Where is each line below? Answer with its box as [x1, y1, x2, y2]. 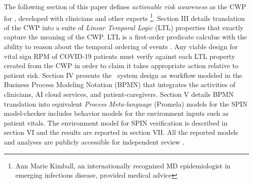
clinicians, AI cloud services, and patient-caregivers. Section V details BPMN [4, 89, 234, 99]
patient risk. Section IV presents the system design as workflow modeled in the [4, 70, 242, 80]
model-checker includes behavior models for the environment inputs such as [4, 108, 229, 118]
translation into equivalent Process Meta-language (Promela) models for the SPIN [4, 98, 248, 109]
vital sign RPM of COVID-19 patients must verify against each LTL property [4, 51, 235, 61]
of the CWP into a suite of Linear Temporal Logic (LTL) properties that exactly [4, 22, 244, 32]
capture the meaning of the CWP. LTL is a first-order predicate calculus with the [4, 32, 247, 42]
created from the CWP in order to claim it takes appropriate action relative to [4, 60, 238, 71]
